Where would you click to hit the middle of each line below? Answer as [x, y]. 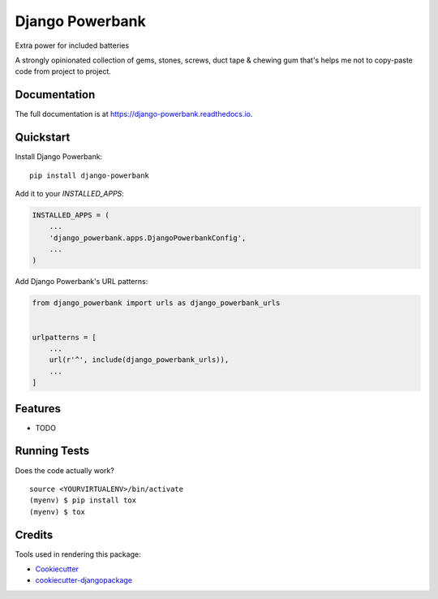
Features [38, 409]
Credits [34, 534]
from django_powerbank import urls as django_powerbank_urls [156, 303]
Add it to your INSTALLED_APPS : [70, 193]
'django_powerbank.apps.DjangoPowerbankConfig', [148, 238]
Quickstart [43, 138]
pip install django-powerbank [90, 175]
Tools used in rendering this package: [78, 554]
